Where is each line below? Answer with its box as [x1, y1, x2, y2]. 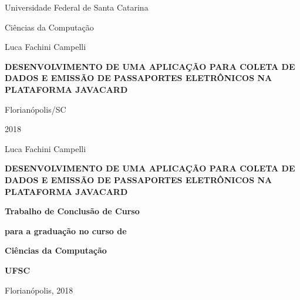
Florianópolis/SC [5, 103, 66, 115]
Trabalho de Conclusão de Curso [5, 205, 140, 217]
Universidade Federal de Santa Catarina [5, 1, 149, 13]
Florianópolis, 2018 [5, 284, 73, 296]
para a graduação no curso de [5, 224, 127, 237]
